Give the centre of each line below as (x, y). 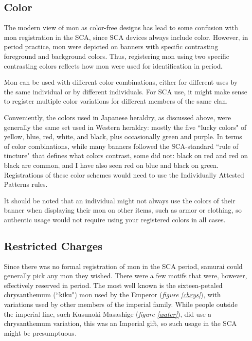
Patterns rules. (26, 184)
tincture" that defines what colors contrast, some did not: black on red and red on (126, 155)
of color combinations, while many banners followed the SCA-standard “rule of (121, 146)
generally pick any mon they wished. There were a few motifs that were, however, (126, 276)
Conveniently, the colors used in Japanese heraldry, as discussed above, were (117, 117)
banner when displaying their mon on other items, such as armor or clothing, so (123, 210)
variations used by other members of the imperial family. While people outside (121, 304)
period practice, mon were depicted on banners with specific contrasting (111, 46)
